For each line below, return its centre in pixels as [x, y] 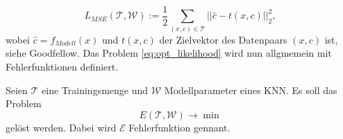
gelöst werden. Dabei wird [61, 127]
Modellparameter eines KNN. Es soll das [251, 90]
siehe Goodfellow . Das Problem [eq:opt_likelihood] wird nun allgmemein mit [169, 53]
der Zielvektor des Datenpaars [223, 39]
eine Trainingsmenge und [95, 90]
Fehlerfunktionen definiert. [62, 66]
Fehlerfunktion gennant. [179, 127]
